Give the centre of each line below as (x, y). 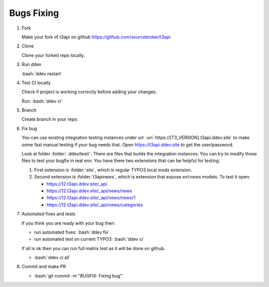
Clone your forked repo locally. (53, 55)
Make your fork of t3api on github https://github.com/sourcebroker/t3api (96, 37)
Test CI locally (36, 83)
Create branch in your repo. (50, 119)
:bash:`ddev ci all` (52, 258)
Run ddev (32, 64)
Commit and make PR (44, 267)
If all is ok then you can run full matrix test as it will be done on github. (93, 248)
